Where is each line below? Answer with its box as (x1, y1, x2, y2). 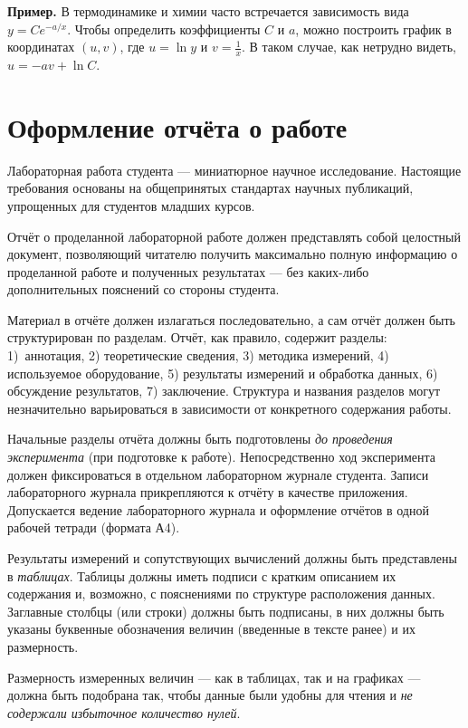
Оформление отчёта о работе (7, 108, 348, 145)
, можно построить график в (295, 19, 452, 38)
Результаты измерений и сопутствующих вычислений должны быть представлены (7, 549, 457, 568)
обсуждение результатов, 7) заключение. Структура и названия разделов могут (7, 381, 441, 400)
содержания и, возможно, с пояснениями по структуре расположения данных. (7, 584, 435, 603)
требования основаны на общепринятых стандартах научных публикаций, (7, 178, 414, 197)
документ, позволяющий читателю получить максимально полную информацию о (7, 244, 458, 263)
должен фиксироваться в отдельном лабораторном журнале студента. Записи (7, 465, 429, 484)
